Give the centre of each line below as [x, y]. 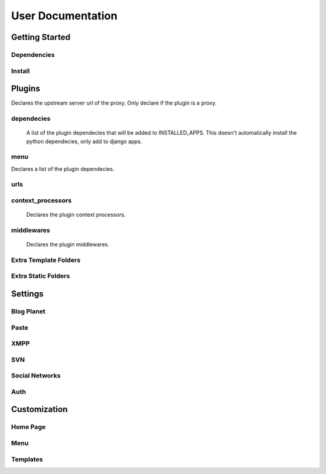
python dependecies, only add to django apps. [84, 141]
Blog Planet [28, 312]
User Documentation [64, 16]
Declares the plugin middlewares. [68, 245]
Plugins [26, 88]
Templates [27, 459]
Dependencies [33, 54]
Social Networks [36, 376]
